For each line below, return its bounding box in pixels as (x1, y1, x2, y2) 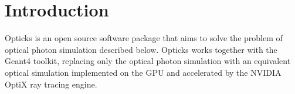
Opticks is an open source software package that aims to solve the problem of (5, 32, 283, 44)
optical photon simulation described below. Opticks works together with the (5, 43, 277, 55)
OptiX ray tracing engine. (5, 78, 97, 90)
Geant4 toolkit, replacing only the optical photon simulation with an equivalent (5, 55, 291, 67)
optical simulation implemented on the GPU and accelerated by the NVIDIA (5, 66, 282, 78)
